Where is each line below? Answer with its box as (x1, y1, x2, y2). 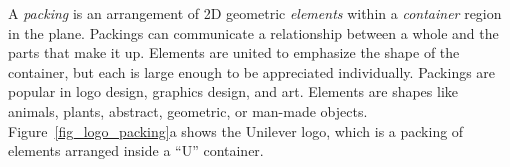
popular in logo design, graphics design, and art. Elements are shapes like (8, 81, 459, 102)
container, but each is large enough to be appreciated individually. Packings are (8, 61, 496, 82)
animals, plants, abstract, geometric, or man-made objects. (8, 100, 368, 121)
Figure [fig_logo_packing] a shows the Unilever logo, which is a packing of (8, 120, 464, 141)
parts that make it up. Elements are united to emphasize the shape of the (8, 42, 460, 63)
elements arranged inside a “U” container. (8, 140, 264, 161)
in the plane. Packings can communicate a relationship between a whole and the (8, 22, 499, 43)
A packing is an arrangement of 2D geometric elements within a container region (8, 3, 502, 23)
